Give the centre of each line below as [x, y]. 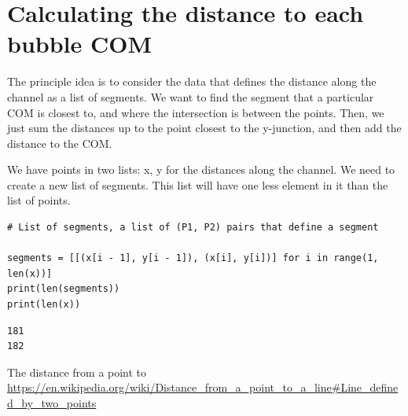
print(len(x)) [44, 305]
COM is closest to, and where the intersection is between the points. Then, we [196, 112]
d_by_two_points [52, 403]
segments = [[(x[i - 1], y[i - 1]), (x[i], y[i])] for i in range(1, [193, 258]
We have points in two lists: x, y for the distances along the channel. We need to [201, 169]
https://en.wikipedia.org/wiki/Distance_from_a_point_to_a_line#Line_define [203, 387]
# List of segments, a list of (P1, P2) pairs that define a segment [193, 228]
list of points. [39, 200]
